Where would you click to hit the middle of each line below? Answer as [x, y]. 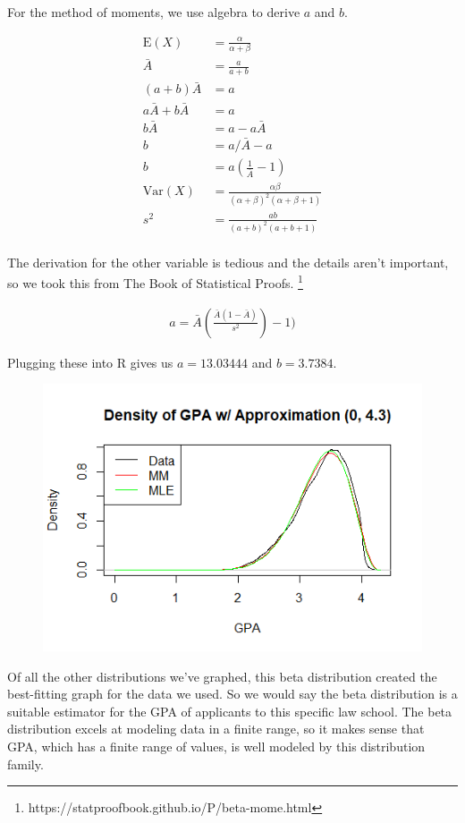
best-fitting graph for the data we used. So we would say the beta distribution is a [232, 694]
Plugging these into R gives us [90, 362]
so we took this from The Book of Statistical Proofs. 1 [155, 281]
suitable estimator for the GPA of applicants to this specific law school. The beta [230, 711]
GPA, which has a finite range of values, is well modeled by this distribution [216, 747]
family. [25, 764]
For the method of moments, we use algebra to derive [154, 12]
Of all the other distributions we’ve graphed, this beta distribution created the [222, 676]
